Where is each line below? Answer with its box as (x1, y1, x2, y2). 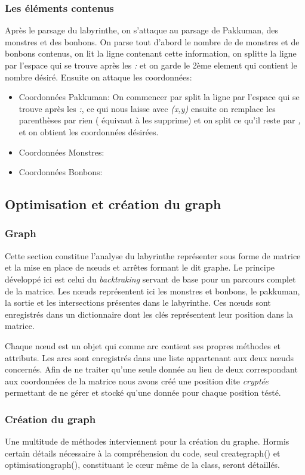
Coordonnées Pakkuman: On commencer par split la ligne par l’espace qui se (19, 91, 300, 103)
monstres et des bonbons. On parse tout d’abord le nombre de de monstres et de (5, 35, 300, 48)
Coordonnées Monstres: (19, 145, 104, 158)
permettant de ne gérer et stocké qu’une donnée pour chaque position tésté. (5, 386, 281, 399)
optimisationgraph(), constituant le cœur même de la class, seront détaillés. (5, 458, 281, 471)
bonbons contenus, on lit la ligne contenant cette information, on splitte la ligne (5, 47, 297, 60)
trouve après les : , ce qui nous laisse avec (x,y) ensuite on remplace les (19, 102, 276, 114)
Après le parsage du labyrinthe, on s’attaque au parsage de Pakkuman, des (5, 24, 279, 36)
